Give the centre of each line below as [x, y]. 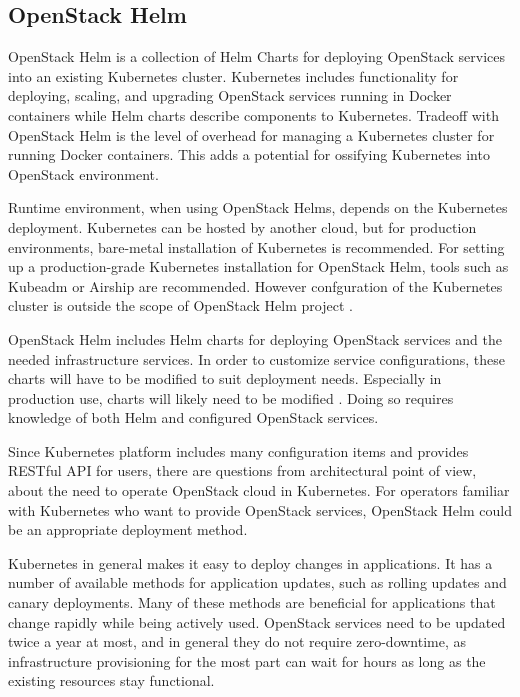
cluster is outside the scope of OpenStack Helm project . [180, 305]
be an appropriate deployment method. [128, 529]
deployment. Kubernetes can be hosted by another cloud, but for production [242, 226]
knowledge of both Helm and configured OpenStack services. [193, 417]
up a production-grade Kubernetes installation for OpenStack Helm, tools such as [258, 266]
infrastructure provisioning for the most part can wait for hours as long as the [247, 660]
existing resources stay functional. [111, 680]
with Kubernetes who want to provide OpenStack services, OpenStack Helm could [260, 509]
